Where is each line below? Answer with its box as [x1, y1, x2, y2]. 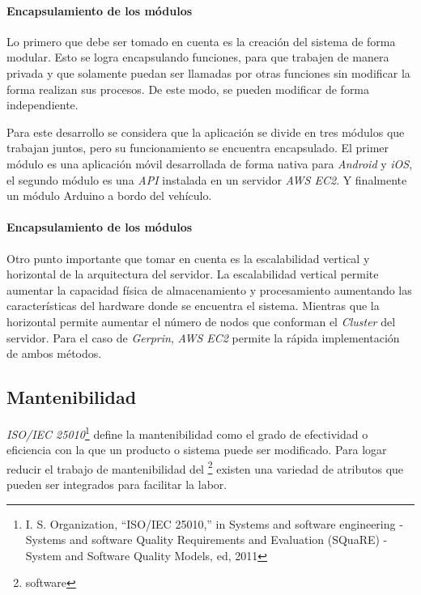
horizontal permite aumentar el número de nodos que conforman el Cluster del [6, 312, 396, 329]
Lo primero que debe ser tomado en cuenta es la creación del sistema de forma [6, 32, 396, 49]
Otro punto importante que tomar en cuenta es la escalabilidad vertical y [6, 249, 370, 266]
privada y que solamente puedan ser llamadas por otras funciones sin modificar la [6, 64, 410, 81]
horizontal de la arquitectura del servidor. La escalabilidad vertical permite [6, 266, 379, 283]
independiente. [6, 96, 79, 113]
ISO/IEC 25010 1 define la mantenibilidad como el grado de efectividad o [6, 423, 368, 442]
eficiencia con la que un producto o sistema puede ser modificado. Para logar [6, 441, 387, 458]
